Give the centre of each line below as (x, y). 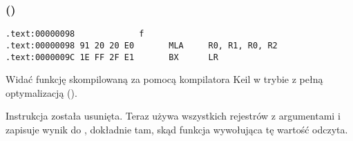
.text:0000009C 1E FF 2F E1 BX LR (112, 57)
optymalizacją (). (41, 92)
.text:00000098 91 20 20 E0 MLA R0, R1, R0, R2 (142, 45)
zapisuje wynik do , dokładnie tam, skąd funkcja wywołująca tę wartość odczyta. (177, 129)
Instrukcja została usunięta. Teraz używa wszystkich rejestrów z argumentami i (173, 116)
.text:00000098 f (75, 34)
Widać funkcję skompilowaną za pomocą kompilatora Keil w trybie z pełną (164, 79)
